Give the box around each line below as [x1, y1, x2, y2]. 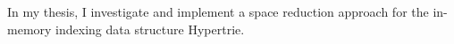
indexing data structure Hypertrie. [55, 19, 245, 38]
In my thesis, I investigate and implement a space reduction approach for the [7, 3, 429, 20]
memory [7, 19, 52, 38]
